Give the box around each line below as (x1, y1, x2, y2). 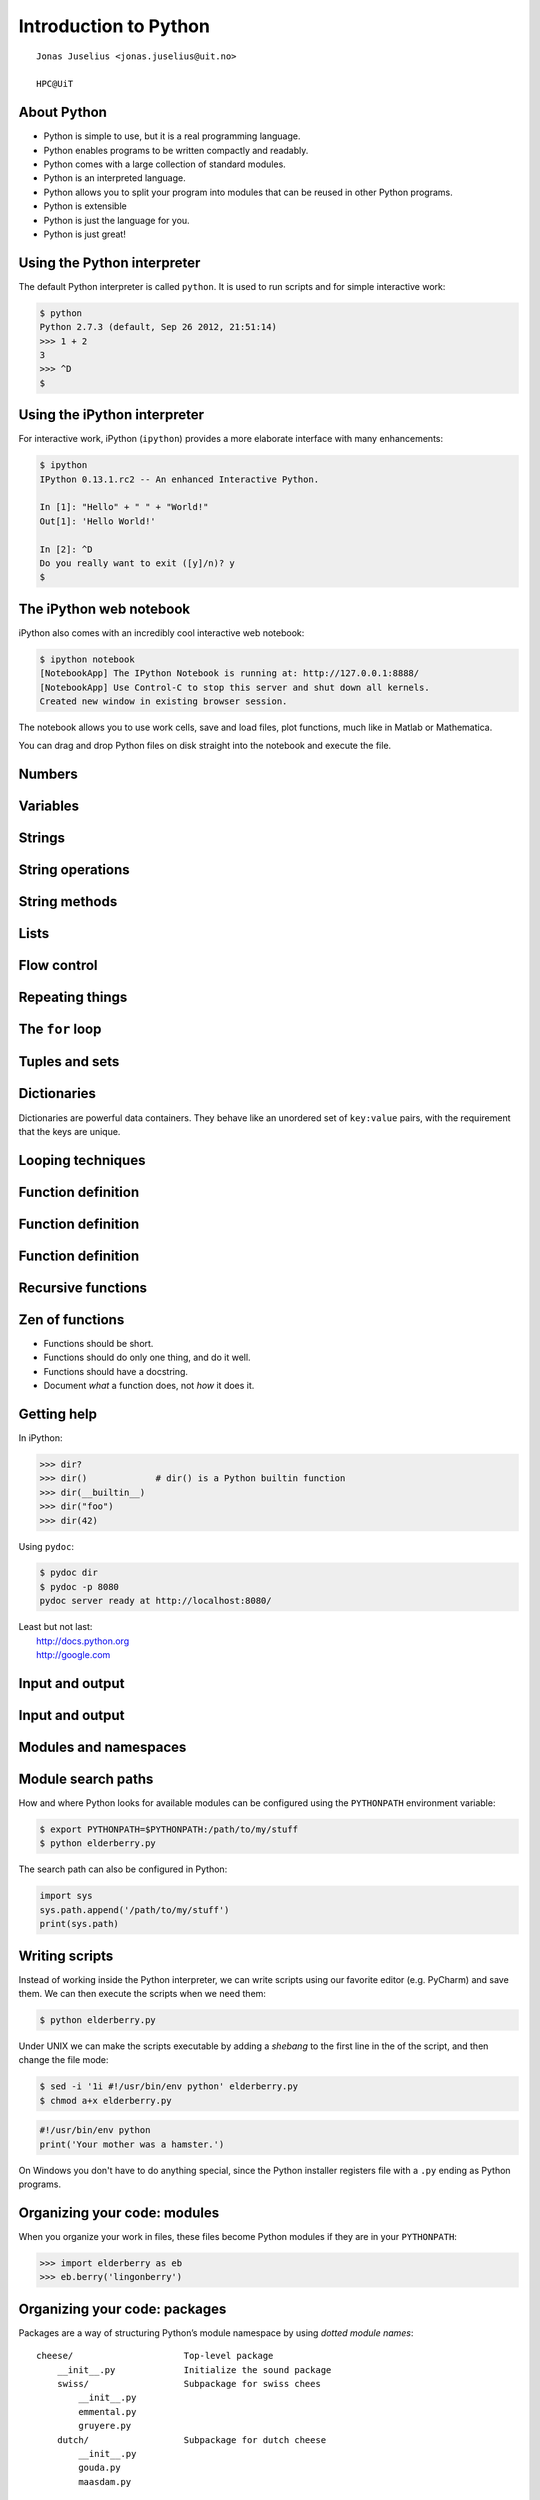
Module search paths (18, 1770, 154, 1787)
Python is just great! (43, 228, 127, 240)
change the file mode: (18, 2054, 109, 2066)
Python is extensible (43, 200, 127, 212)
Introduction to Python (18, 15, 210, 37)
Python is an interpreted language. (43, 172, 186, 184)
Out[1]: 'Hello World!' (39, 515, 157, 527)
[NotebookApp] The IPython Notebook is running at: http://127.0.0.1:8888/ (39, 668, 420, 679)
